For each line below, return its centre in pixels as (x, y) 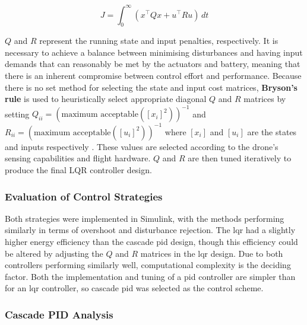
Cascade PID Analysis (59, 314)
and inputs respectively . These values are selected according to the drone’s (142, 146)
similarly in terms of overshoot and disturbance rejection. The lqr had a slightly (150, 230)
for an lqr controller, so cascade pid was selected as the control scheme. (134, 288)
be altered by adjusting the (54, 253)
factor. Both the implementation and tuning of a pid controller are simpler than (150, 276)
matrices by (265, 99)
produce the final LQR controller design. (78, 170)
